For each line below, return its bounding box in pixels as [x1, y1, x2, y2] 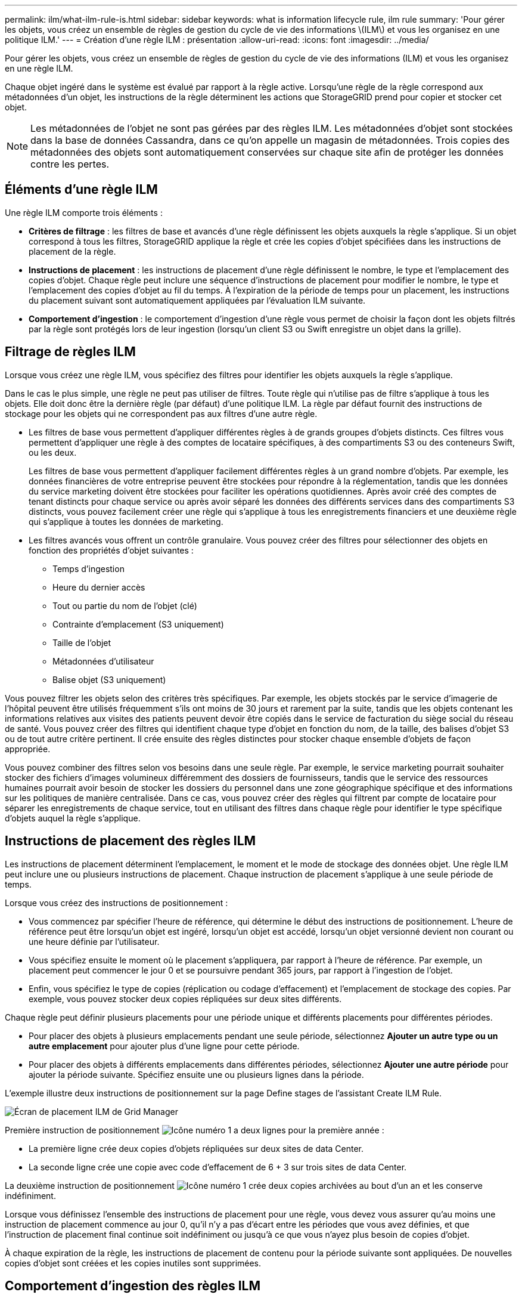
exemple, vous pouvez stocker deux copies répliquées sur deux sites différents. [29, 993, 342, 1004]
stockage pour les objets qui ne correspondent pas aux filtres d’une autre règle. [5, 408, 318, 419]
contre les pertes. [30, 158, 110, 170]
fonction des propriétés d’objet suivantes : [29, 545, 194, 555]
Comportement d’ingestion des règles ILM [5, 1278, 261, 1293]
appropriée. [5, 743, 51, 754]
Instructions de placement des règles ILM [5, 833, 256, 849]
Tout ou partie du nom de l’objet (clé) [52, 600, 197, 611]
